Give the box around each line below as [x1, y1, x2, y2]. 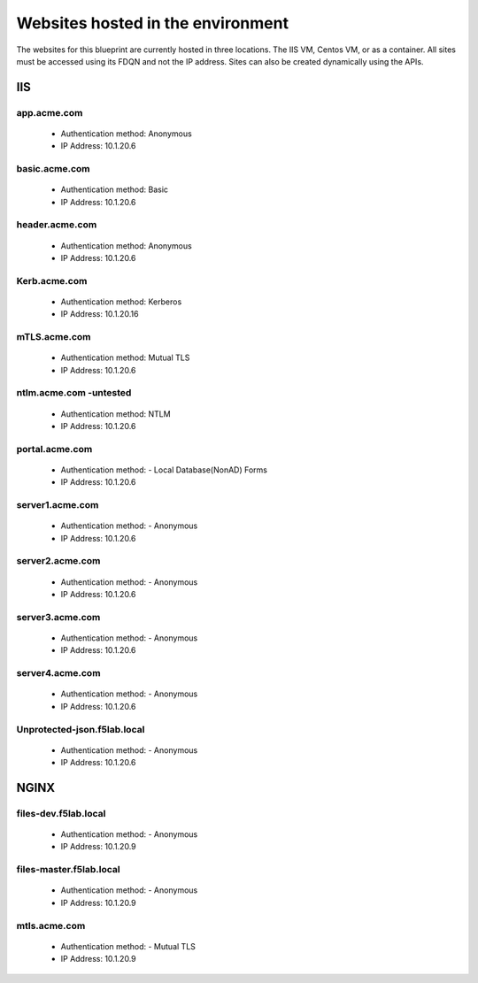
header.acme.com [16, 219, 97, 231]
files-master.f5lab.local [16, 864, 120, 876]
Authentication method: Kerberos [60, 296, 182, 307]
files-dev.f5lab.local [16, 807, 106, 819]
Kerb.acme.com [16, 274, 88, 287]
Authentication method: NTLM [60, 408, 172, 419]
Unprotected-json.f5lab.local [16, 723, 145, 735]
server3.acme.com [16, 611, 101, 623]
